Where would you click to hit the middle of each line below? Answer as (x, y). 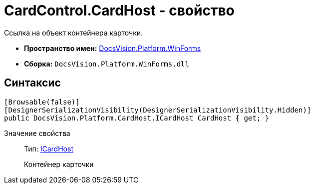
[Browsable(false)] (42, 102)
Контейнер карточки (59, 164)
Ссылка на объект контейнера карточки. (74, 32)
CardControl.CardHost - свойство (119, 10)
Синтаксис (32, 83)
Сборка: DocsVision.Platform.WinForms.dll (107, 63)
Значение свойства (37, 133)
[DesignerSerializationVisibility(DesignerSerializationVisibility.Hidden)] (158, 110)
